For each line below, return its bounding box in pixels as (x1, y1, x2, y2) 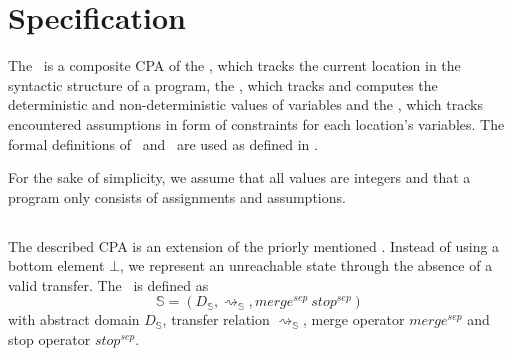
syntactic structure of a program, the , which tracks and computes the (8, 74, 438, 95)
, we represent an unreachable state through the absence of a (120, 255, 493, 276)
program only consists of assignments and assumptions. (8, 186, 346, 207)
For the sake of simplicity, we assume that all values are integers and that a (8, 167, 471, 188)
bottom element (8, 255, 105, 276)
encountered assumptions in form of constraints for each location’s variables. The (8, 113, 505, 134)
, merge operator (302, 309, 405, 330)
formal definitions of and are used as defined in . (8, 133, 318, 154)
